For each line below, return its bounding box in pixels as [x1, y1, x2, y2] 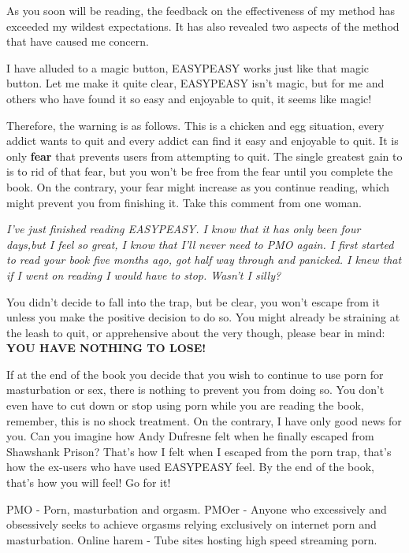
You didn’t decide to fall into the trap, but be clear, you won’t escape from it [6, 293, 380, 310]
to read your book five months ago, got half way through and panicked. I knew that [6, 251, 402, 268]
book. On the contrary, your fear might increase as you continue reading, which [6, 178, 390, 195]
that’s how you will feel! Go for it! [6, 474, 171, 491]
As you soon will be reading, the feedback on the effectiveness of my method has [6, 2, 396, 18]
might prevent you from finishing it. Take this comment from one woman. [6, 194, 362, 210]
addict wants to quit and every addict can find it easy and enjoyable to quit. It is [6, 132, 399, 149]
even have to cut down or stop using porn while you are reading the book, [6, 397, 364, 414]
